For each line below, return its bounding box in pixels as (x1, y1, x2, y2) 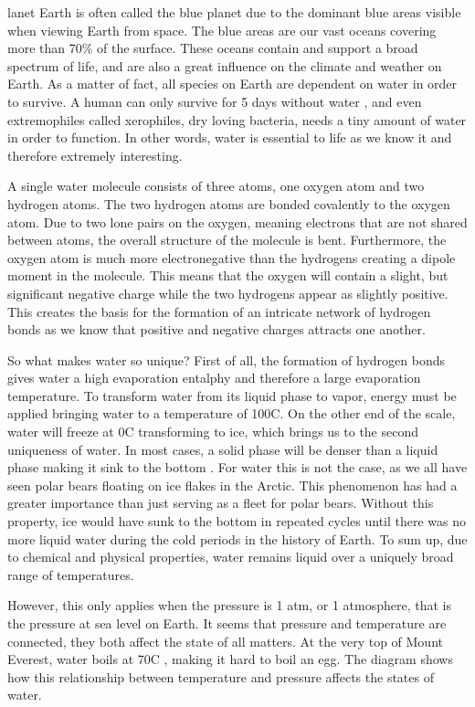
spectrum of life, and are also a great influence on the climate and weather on (7, 56, 442, 75)
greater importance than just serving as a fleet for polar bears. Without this (7, 493, 434, 512)
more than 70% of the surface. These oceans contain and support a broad (7, 38, 418, 58)
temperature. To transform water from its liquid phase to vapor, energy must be (7, 385, 457, 405)
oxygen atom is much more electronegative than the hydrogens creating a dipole (7, 248, 456, 267)
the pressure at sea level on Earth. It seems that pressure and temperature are (7, 614, 447, 632)
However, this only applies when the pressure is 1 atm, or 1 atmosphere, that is (7, 596, 452, 615)
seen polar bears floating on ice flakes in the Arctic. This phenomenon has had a (7, 475, 458, 494)
